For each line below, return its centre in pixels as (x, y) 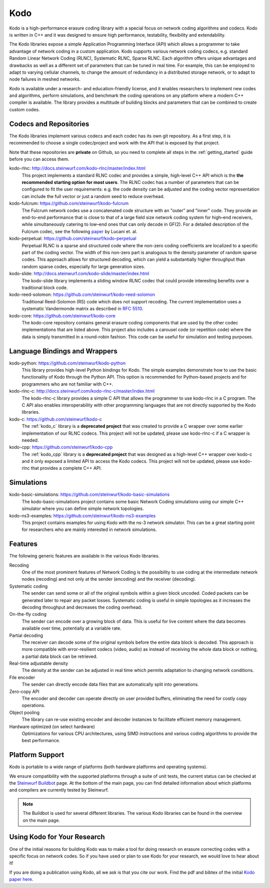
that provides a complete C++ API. (66, 468)
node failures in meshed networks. (45, 79)
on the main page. (41, 820)
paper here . (21, 879)
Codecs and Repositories (49, 124)
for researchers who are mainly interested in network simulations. (89, 529)
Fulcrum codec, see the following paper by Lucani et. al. (79, 231)
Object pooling (24, 713)
